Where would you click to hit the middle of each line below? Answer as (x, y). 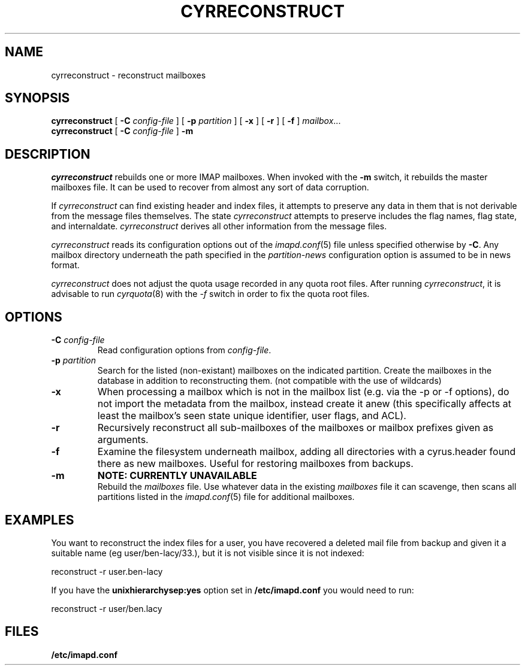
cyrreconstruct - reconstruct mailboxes (129, 75)
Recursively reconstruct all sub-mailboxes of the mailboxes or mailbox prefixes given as (295, 428)
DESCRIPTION (48, 154)
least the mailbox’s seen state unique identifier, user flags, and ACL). (252, 416)
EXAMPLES (40, 520)
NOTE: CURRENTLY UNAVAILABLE (177, 476)
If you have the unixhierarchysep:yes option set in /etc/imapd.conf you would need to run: (233, 590)
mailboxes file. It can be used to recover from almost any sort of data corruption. (210, 187)
